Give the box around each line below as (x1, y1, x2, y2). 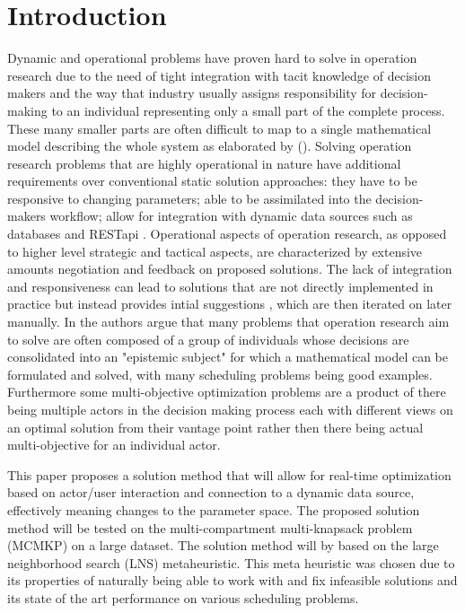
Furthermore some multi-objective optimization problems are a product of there (7, 382, 446, 401)
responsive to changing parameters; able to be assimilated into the (7, 188, 372, 207)
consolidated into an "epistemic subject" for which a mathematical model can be (7, 347, 448, 366)
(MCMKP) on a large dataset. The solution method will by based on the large (7, 536, 439, 555)
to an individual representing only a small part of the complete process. (51, 101, 445, 119)
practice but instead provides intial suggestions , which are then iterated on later (7, 294, 452, 313)
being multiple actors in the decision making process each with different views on (7, 400, 453, 418)
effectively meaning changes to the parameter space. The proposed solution (7, 500, 420, 519)
